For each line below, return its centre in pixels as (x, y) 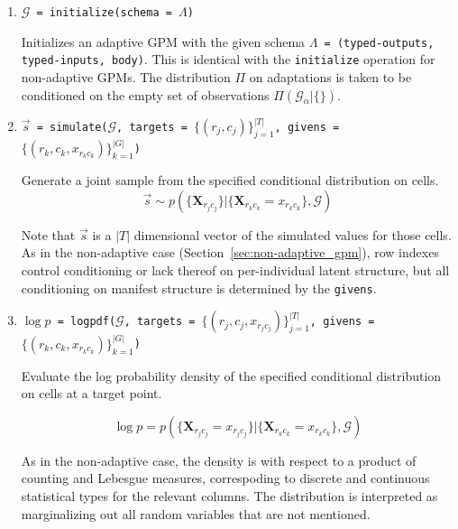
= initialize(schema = (104, 13)
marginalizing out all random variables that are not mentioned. (196, 513)
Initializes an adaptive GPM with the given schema (163, 41)
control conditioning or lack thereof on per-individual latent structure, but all (235, 270)
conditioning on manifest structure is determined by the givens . (199, 288)
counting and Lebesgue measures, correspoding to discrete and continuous (225, 478)
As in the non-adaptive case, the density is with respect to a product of (219, 460)
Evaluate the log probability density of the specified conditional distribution (231, 375)
